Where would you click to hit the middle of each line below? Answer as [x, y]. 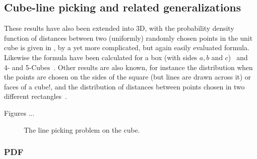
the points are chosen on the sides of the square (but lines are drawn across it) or [128, 77]
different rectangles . [35, 96]
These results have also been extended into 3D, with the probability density [119, 28]
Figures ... [19, 113]
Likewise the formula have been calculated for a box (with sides [101, 57]
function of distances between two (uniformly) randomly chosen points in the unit [128, 38]
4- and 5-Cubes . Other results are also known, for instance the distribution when [128, 67]
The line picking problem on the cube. [82, 129]
